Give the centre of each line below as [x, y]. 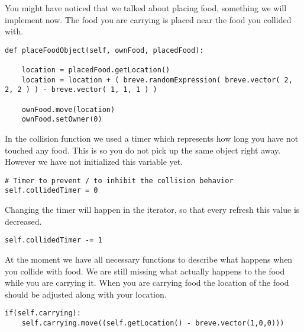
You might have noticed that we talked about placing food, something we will [146, 8]
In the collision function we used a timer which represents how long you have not [152, 138]
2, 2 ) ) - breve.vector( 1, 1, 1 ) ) [81, 90]
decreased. [23, 221]
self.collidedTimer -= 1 [54, 240]
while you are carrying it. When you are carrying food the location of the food [147, 282]
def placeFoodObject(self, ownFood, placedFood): [104, 50]
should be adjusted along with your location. [86, 294]
